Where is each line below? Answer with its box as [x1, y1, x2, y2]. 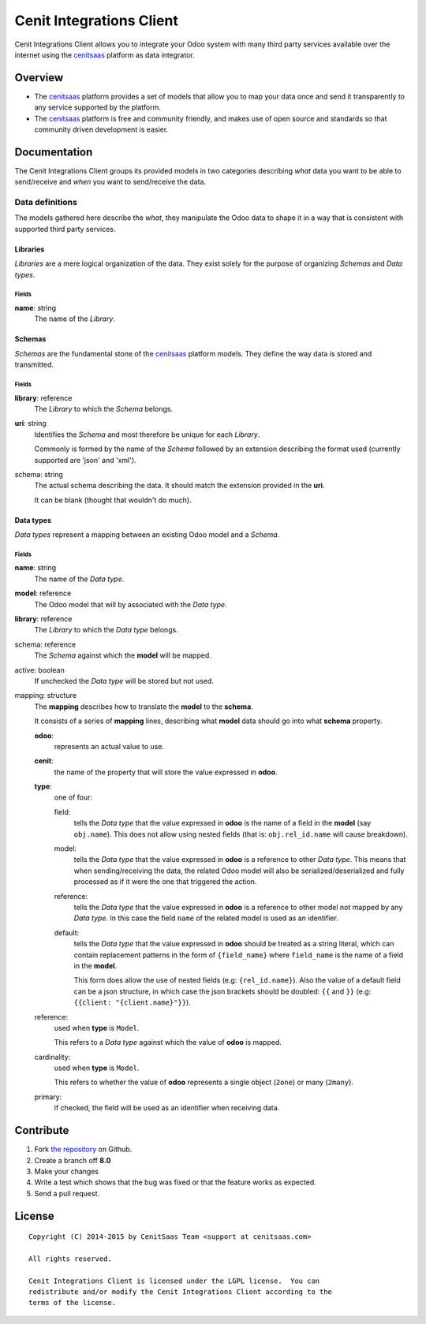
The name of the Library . [34, 314, 116, 323]
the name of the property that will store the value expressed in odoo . [54, 767, 278, 777]
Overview [14, 71, 64, 84]
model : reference [14, 588, 72, 599]
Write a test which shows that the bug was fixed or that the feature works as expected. [34, 1177, 317, 1187]
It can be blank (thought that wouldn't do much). [34, 495, 192, 505]
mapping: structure [14, 691, 77, 700]
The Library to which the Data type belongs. [34, 625, 179, 635]
